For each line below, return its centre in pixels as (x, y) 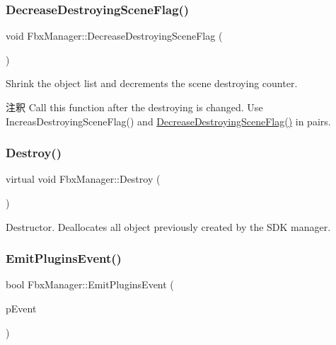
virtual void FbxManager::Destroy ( (83, 179)
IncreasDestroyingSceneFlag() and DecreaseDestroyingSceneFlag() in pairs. (168, 121)
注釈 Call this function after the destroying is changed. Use (134, 107)
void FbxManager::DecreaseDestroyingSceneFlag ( (114, 36)
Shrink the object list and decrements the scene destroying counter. (152, 83)
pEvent (21, 308)
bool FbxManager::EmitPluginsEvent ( (90, 284)
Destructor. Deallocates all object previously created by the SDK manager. (168, 226)
